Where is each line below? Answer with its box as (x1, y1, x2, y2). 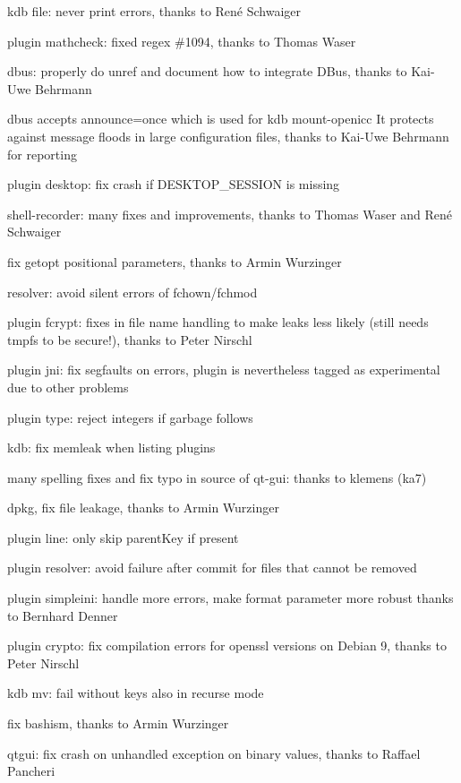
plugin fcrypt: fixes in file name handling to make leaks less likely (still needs (7, 313, 429, 331)
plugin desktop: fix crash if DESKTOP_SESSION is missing (7, 175, 340, 194)
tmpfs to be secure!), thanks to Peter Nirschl (7, 330, 252, 348)
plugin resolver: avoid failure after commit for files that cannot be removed (7, 558, 417, 577)
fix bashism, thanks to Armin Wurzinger (7, 714, 229, 733)
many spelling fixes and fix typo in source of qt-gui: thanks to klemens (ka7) (7, 468, 427, 486)
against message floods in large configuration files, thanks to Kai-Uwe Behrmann (7, 126, 449, 145)
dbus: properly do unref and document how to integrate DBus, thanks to (7, 62, 407, 81)
